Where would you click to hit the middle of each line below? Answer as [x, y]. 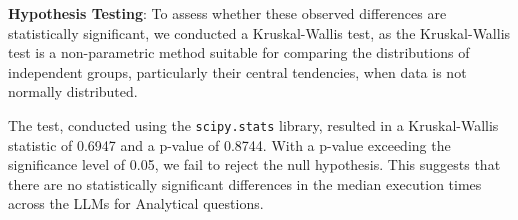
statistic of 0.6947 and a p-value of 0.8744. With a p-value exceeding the [229, 144]
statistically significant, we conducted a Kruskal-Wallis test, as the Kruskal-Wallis [259, 32]
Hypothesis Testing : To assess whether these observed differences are [227, 13]
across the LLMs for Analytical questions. [136, 203]
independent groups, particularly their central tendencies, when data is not [237, 71]
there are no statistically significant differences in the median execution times [245, 183]
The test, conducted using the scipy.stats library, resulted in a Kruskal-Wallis [253, 124]
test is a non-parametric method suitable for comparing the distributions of [239, 52]
